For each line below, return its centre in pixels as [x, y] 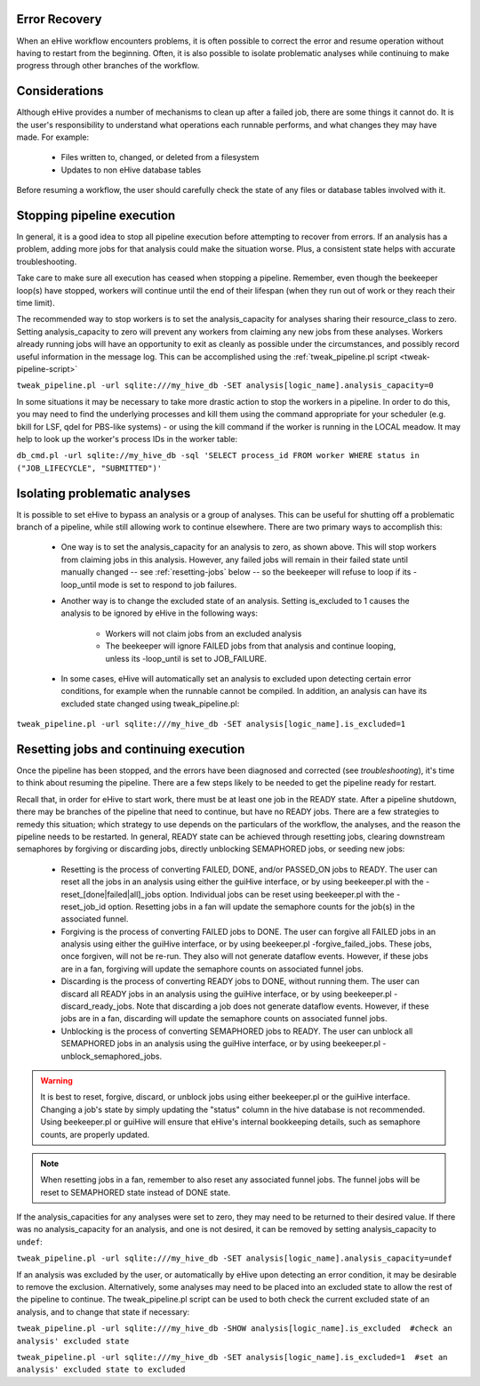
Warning [56, 1080]
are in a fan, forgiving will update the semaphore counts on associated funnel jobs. [212, 969]
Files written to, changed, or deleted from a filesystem [160, 157]
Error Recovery [59, 19]
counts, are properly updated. [95, 1134]
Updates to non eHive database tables [131, 170]
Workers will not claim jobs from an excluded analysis [204, 633]
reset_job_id [84, 907]
